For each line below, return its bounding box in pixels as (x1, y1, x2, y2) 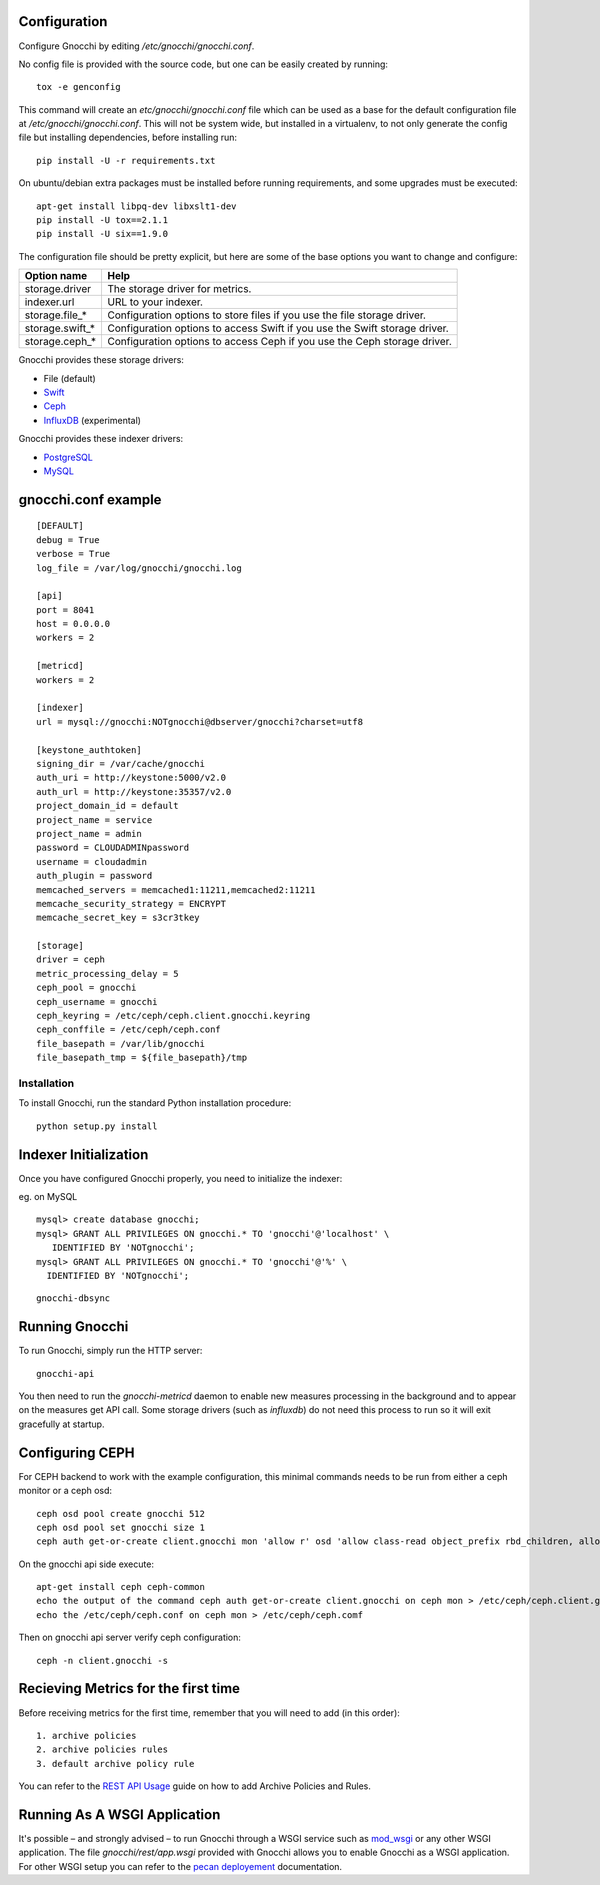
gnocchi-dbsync (36, 1293, 111, 1304)
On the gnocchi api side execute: (18, 1558, 155, 1570)
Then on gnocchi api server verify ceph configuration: (18, 1631, 242, 1644)
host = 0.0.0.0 (36, 618, 111, 630)
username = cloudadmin (36, 856, 148, 867)
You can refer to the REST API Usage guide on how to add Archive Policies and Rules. (18, 1780, 372, 1792)
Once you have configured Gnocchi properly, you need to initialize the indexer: (18, 1172, 343, 1184)
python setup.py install (36, 1120, 158, 1132)
